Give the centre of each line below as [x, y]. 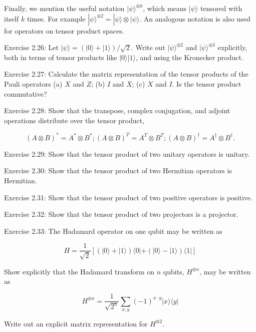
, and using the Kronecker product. [189, 57]
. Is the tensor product [207, 83]
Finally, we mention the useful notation [64, 8]
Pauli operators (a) [33, 83]
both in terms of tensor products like [61, 57]
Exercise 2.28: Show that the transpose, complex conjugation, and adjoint [117, 110]
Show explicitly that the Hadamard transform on [79, 271]
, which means [165, 8]
